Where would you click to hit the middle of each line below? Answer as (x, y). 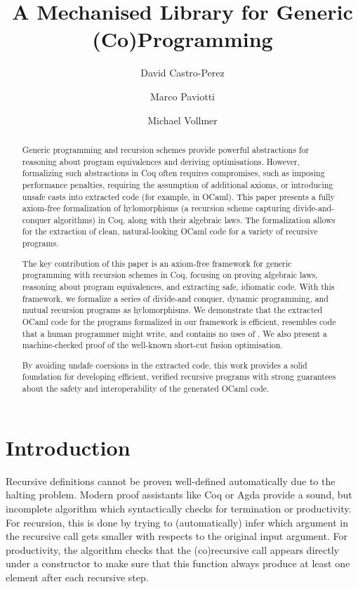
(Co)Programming (183, 39)
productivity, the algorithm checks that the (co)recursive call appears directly (172, 549)
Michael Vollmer (183, 120)
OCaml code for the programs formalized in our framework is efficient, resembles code (179, 321)
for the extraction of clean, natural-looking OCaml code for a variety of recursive (170, 231)
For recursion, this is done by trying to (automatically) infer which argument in (177, 522)
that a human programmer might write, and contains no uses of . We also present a (174, 333)
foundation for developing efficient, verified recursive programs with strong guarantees (179, 377)
